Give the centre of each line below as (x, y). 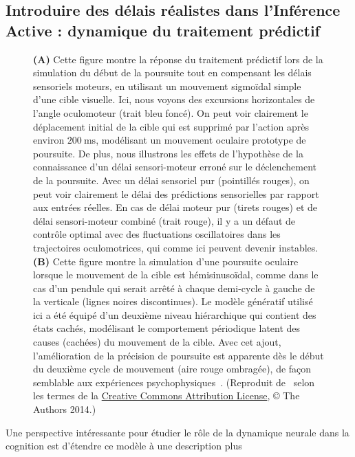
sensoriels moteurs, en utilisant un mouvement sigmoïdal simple (167, 86)
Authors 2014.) (65, 409)
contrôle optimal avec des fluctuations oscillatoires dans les (157, 234)
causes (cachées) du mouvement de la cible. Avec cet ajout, (157, 342)
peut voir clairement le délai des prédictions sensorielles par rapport (176, 193)
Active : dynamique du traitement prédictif (163, 30)
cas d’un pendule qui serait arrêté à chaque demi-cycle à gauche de (174, 288)
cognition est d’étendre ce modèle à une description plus (124, 446)
